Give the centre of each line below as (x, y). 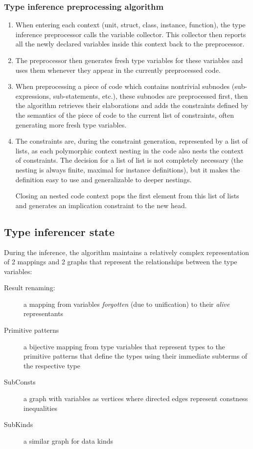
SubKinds (19, 424)
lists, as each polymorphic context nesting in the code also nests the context (129, 150)
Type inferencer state (59, 231)
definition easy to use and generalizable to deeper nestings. (103, 179)
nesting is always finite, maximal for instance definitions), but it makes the (128, 169)
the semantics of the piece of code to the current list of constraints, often (125, 115)
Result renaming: (30, 288)
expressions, (33, 96)
